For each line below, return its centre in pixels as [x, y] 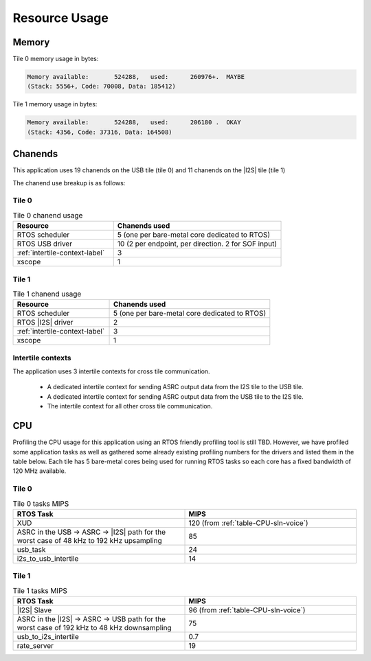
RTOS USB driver [44, 244]
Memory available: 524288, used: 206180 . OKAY [134, 123]
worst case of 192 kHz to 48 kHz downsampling [94, 627]
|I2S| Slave [34, 610]
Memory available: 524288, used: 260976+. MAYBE [136, 77]
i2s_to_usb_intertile [48, 558]
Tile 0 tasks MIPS [41, 503]
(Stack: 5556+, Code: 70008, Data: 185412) [102, 86]
